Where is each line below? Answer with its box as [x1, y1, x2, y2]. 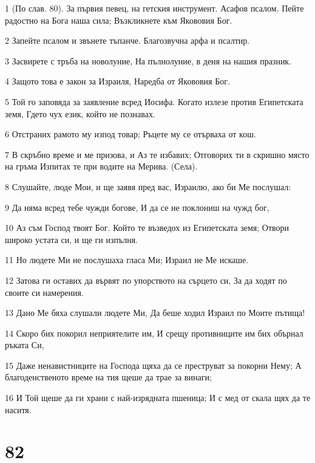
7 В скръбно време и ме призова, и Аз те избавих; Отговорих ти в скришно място [5, 148, 310, 160]
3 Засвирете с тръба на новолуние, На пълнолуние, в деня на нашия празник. [5, 54, 292, 67]
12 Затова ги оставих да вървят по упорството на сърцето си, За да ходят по [5, 273, 287, 286]
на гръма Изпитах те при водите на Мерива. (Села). [5, 160, 198, 173]
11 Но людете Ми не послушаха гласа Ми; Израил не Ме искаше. [5, 253, 249, 266]
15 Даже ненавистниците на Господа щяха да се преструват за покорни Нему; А [5, 358, 302, 371]
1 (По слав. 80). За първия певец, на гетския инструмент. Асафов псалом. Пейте [5, 2, 304, 14]
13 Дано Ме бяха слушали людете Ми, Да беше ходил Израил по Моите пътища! [5, 306, 305, 319]
